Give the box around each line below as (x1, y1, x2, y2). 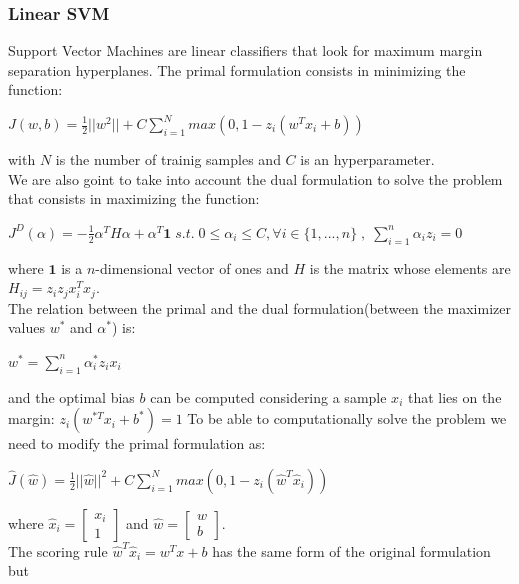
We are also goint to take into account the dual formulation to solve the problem (8, 168, 503, 189)
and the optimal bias (8, 386, 135, 407)
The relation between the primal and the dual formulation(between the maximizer (8, 297, 511, 318)
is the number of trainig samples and (55, 149, 281, 169)
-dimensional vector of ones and (95, 257, 289, 278)
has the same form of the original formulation (212, 540, 491, 561)
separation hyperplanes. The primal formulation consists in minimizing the (8, 59, 466, 80)
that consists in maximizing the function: (8, 188, 260, 209)
